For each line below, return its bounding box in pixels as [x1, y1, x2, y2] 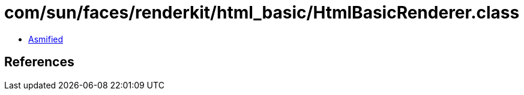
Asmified [28, 33, 64, 44]
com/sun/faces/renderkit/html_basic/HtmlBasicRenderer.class [4, 2, 520, 23]
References [4, 54, 74, 70]
